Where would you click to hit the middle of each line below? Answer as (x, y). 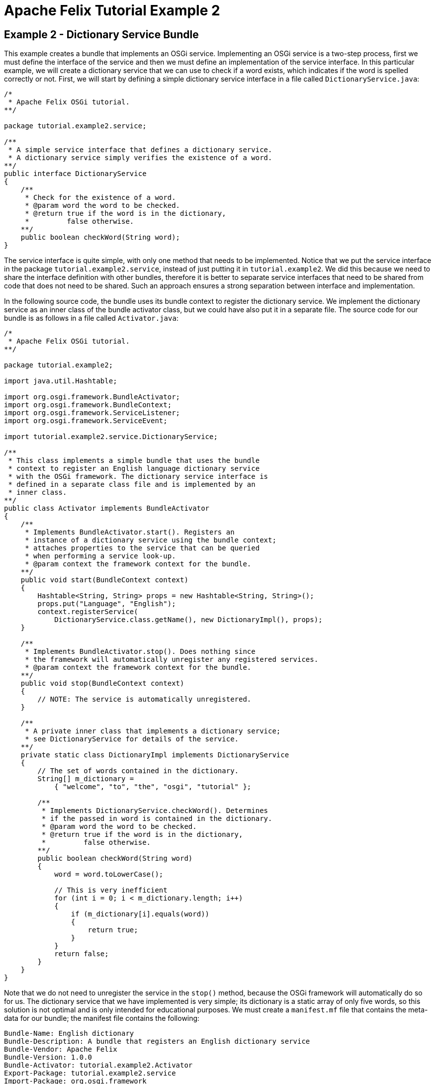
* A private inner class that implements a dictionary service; (153, 731)
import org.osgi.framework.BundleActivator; (92, 397)
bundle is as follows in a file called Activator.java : (91, 318)
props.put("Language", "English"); (107, 604)
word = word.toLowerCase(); (109, 874)
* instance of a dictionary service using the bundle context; (151, 540)
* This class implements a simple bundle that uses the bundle (134, 461)
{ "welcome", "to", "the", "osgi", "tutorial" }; (153, 787)
